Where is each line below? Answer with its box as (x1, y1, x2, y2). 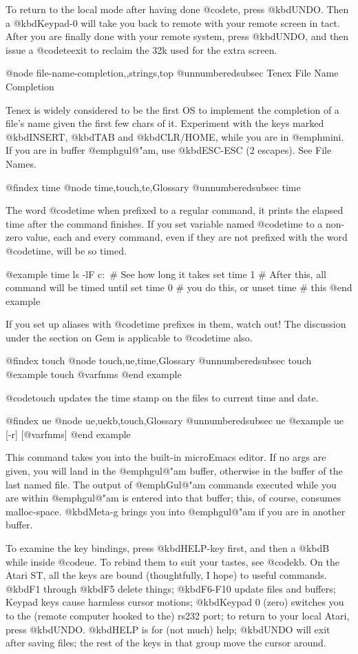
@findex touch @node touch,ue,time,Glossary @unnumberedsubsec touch (6, 353, 312, 368)
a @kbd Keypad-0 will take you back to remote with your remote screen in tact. (6, 15, 340, 30)
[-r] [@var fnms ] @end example (6, 426, 131, 441)
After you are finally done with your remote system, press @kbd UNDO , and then (6, 29, 349, 43)
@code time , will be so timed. (6, 243, 127, 257)
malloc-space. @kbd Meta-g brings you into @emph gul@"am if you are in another (6, 504, 346, 518)
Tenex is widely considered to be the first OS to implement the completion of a (6, 102, 339, 117)
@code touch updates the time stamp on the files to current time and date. (6, 390, 319, 404)
